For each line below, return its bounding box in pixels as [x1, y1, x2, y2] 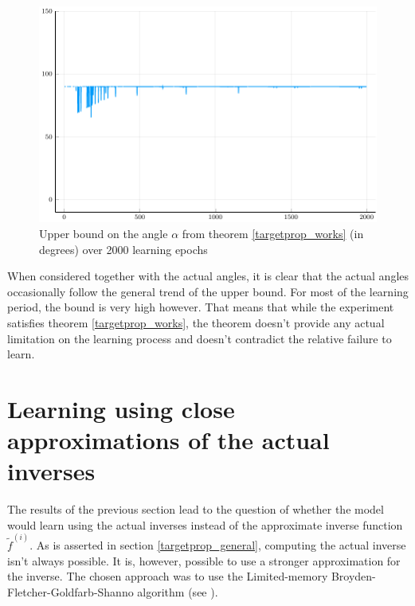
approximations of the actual [7, 424, 330, 456]
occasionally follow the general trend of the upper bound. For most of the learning [7, 283, 409, 299]
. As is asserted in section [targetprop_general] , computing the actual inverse [29, 537, 406, 553]
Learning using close [7, 392, 235, 424]
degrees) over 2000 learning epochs [39, 240, 208, 257]
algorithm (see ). [137, 583, 218, 600]
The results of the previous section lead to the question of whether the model [7, 501, 384, 518]
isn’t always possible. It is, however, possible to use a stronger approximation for [7, 552, 401, 569]
